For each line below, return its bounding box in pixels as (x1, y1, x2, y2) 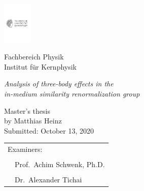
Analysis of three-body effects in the (4, 78, 114, 89)
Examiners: (8, 144, 43, 154)
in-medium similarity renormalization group (4, 88, 140, 99)
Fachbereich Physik (4, 51, 64, 62)
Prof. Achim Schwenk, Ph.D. (15, 159, 105, 170)
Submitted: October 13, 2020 (4, 125, 94, 136)
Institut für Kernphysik (4, 61, 77, 72)
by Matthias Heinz (4, 115, 62, 126)
